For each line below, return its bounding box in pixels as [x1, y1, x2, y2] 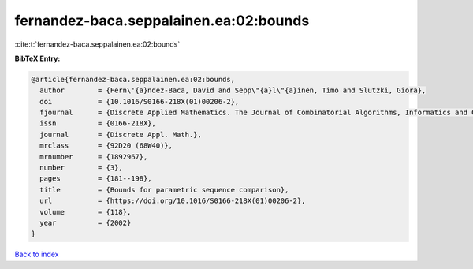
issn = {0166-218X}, [39, 119, 157, 128]
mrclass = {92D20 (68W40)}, [39, 141, 173, 150]
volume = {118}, [39, 207, 132, 216]
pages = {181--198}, [39, 174, 153, 183]
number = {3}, [39, 163, 124, 173]
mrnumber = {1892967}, [39, 152, 148, 161]
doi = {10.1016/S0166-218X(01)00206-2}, [39, 97, 240, 106]
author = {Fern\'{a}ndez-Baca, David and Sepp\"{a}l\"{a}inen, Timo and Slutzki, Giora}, [39, 86, 426, 95]
